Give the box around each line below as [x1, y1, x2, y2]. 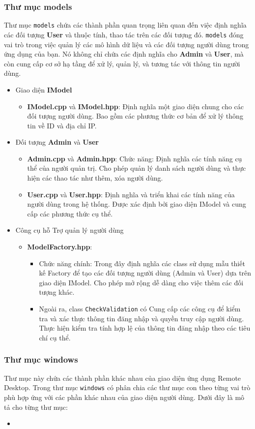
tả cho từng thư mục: [4, 401, 68, 412]
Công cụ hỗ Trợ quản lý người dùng [15, 225, 124, 235]
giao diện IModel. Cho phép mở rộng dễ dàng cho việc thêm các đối [39, 277, 244, 287]
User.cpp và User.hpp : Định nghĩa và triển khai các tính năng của [27, 189, 235, 199]
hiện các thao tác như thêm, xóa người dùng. [27, 173, 163, 183]
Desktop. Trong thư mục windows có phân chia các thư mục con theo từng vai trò [4, 382, 251, 393]
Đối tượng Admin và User [15, 137, 99, 147]
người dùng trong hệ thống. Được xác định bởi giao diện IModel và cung [27, 199, 246, 209]
